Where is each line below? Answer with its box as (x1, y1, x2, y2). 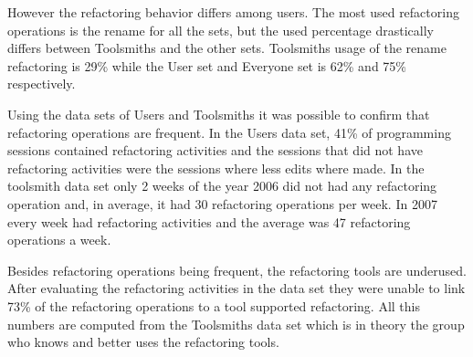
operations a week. (7, 230, 111, 249)
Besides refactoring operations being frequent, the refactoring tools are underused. (7, 260, 467, 279)
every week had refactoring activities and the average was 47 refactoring (7, 212, 411, 231)
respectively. (7, 74, 76, 93)
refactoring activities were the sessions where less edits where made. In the (7, 158, 425, 177)
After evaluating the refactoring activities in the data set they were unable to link (7, 278, 466, 298)
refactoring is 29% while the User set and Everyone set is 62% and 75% (7, 56, 407, 75)
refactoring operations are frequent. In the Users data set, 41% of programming (7, 122, 451, 142)
